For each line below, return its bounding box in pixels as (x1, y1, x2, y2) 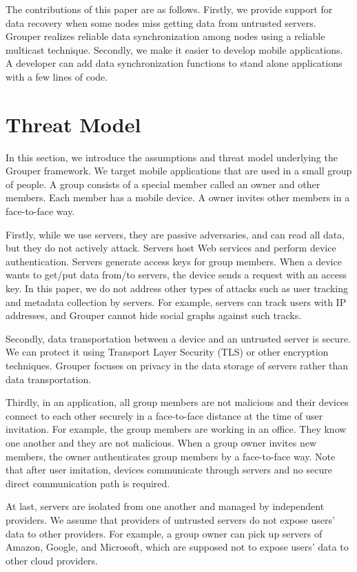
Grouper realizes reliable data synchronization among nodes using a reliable (6, 29, 325, 43)
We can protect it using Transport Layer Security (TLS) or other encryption (6, 345, 329, 359)
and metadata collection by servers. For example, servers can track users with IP (6, 294, 347, 309)
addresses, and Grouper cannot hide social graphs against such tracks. (6, 308, 302, 323)
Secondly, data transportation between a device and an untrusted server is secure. (6, 331, 351, 345)
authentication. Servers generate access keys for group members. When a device (6, 254, 342, 268)
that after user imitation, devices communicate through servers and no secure (6, 462, 332, 477)
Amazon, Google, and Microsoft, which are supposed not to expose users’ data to (6, 540, 349, 554)
